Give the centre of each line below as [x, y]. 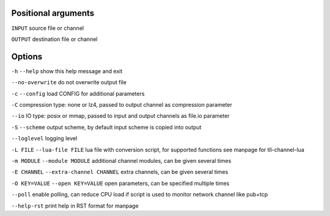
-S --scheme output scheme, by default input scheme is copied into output [106, 127]
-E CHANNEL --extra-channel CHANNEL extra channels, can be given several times [120, 172]
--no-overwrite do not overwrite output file [69, 82]
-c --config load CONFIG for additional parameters [78, 93]
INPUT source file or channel [48, 28]
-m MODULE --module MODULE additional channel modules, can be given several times [121, 160]
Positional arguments [53, 13]
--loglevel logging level [44, 139]
